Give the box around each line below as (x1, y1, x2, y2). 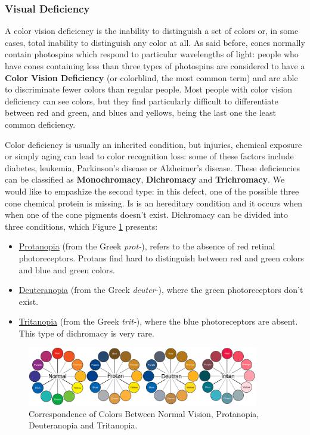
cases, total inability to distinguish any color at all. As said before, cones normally (5, 36, 305, 48)
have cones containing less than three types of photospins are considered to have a (5, 60, 305, 72)
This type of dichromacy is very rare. (18, 326, 154, 339)
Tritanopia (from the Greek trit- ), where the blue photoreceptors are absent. (18, 315, 298, 328)
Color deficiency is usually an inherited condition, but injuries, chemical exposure (5, 138, 302, 150)
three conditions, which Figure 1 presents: (5, 220, 158, 232)
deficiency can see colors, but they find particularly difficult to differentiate (5, 94, 278, 107)
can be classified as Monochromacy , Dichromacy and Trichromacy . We (5, 173, 285, 186)
